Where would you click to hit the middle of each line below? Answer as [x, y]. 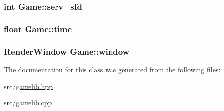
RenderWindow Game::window [67, 51]
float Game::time [38, 29]
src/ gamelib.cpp [28, 102]
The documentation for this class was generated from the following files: [112, 69]
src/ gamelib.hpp [28, 86]
